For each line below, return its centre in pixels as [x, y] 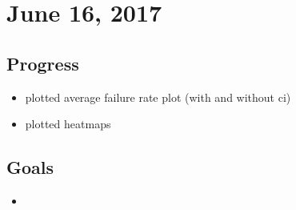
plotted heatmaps [68, 124]
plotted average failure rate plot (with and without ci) [158, 97]
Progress [43, 63]
